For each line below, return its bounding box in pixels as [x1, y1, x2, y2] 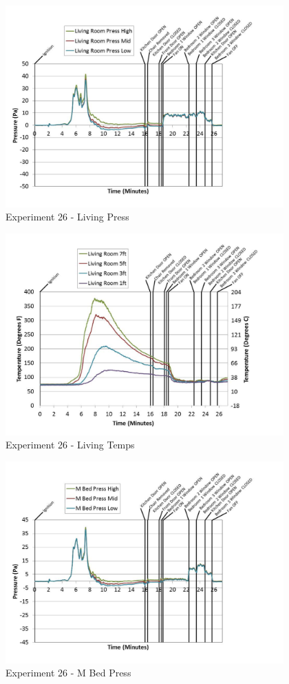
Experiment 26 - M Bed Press [6, 665, 131, 680]
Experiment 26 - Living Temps [6, 437, 135, 452]
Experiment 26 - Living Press [6, 209, 129, 224]
